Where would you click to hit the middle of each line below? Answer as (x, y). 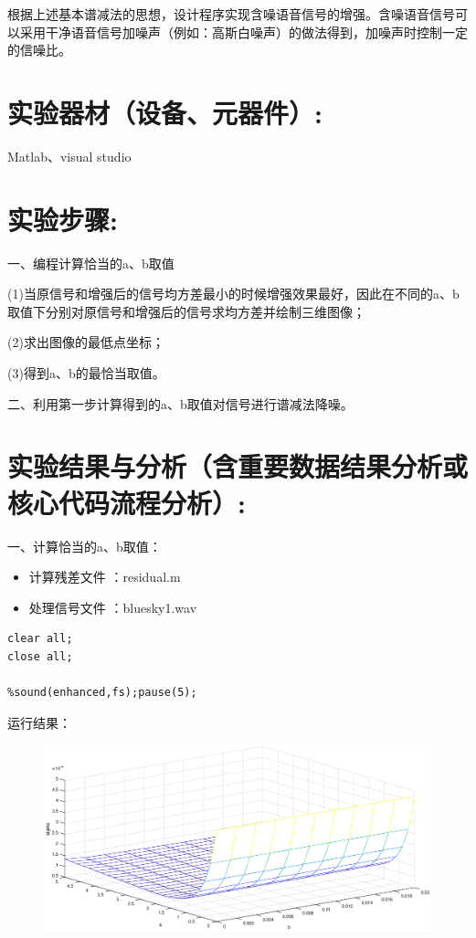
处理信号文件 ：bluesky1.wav (113, 607)
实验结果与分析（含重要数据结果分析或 (238, 466)
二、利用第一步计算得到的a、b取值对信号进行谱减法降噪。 (180, 403)
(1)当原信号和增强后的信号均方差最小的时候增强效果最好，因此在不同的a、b (233, 294)
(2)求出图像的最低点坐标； (86, 342)
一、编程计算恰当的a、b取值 (91, 263)
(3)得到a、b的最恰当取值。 (86, 373)
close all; (40, 656)
